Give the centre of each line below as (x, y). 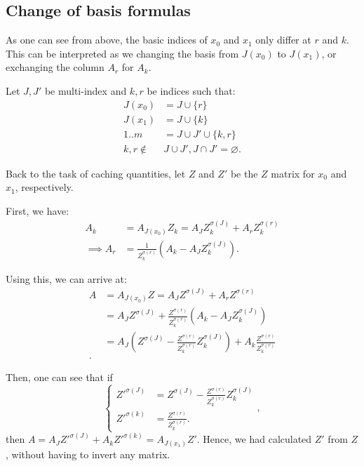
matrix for (293, 173)
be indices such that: (191, 90)
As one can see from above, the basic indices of (107, 40)
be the (244, 173)
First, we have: (38, 210)
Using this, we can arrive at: (66, 278)
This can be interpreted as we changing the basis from (122, 53)
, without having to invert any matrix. (88, 454)
